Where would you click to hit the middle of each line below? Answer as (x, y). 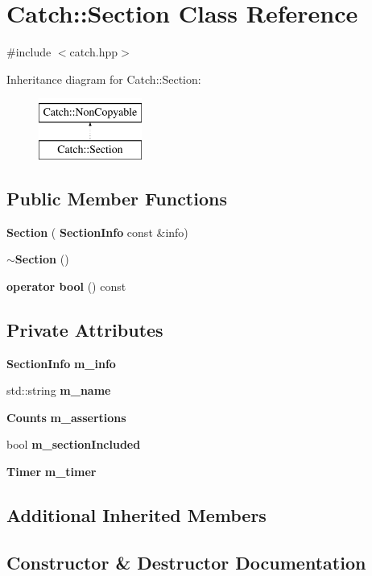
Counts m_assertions (66, 417)
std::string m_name (59, 390)
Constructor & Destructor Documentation (186, 562)
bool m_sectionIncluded (74, 444)
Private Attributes (85, 329)
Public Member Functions (117, 198)
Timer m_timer (52, 472)
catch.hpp (94, 52)
